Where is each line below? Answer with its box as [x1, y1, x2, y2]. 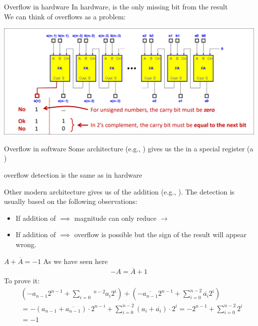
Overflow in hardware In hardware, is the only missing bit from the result [4, 1, 228, 11]
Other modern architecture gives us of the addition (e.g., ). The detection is [4, 186, 235, 196]
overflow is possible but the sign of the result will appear [74, 229, 247, 240]
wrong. [15, 239, 37, 250]
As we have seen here [43, 256, 108, 266]
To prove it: [4, 275, 40, 286]
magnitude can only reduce [74, 212, 157, 223]
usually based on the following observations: [4, 196, 137, 206]
